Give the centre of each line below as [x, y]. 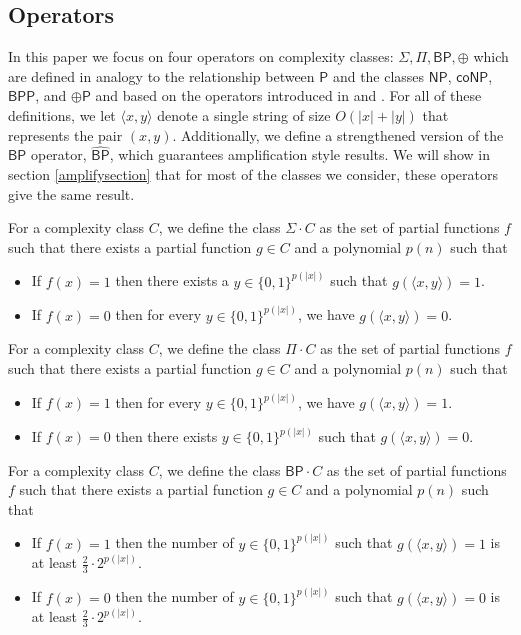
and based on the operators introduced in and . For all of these [288, 95]
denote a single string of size [244, 114]
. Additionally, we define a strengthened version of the [338, 134]
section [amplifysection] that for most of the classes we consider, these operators [253, 173]
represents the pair [65, 134]
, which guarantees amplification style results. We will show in [300, 154]
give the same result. [71, 193]
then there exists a [172, 280]
